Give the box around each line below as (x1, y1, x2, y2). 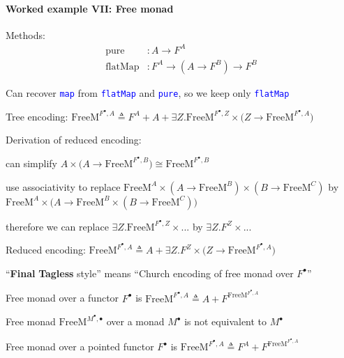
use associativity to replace (6, 179, 121, 194)
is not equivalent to (184, 314, 267, 329)
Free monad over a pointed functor (6, 339, 154, 354)
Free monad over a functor (6, 290, 119, 305)
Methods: (6, 27, 45, 42)
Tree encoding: (6, 109, 68, 123)
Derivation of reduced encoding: (6, 132, 142, 147)
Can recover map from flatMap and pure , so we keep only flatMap (6, 85, 290, 100)
